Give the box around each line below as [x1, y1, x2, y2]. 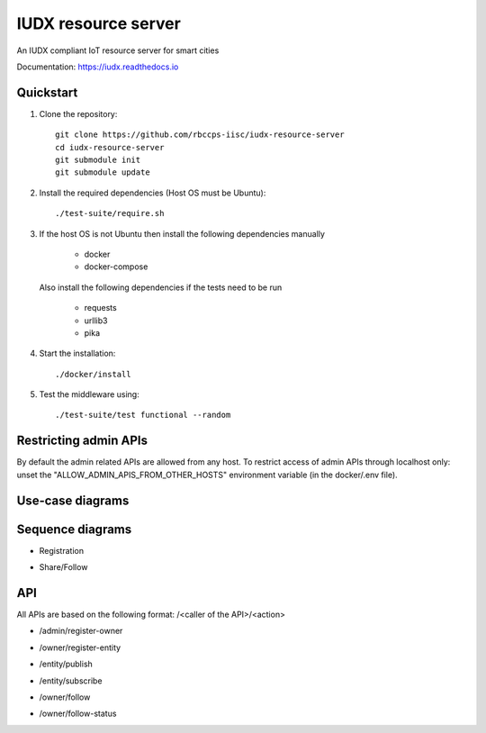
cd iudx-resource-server [55, 142, 165, 152]
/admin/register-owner [39, 626, 123, 637]
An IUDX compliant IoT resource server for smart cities [16, 45, 220, 56]
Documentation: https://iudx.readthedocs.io [16, 61, 179, 72]
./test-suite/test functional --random [55, 410, 231, 421]
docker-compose [84, 261, 148, 272]
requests [84, 303, 117, 313]
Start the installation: [39, 348, 116, 359]
